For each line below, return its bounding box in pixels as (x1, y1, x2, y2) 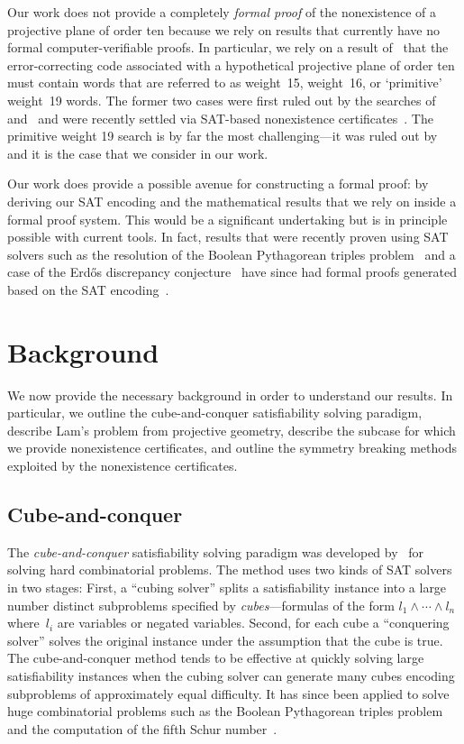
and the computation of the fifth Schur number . (7, 719, 277, 738)
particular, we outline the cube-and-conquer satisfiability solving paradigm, (7, 403, 423, 422)
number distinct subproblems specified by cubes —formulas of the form (7, 595, 395, 614)
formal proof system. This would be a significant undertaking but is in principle (7, 209, 448, 228)
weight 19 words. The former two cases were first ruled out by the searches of (7, 90, 436, 109)
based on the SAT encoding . (7, 280, 169, 299)
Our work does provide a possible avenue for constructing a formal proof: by (7, 174, 429, 193)
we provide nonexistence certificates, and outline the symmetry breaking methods (7, 438, 457, 457)
